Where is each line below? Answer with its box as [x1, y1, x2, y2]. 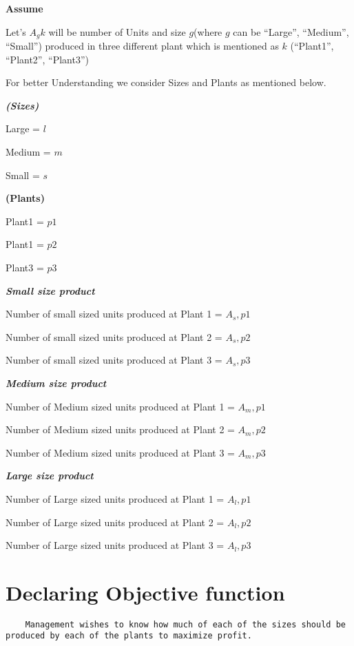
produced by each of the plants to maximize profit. [6, 631, 252, 641]
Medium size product [6, 375, 107, 390]
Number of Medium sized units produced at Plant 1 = [6, 399, 235, 413]
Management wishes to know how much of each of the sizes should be [25, 619, 346, 629]
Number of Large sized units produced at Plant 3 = [6, 538, 225, 552]
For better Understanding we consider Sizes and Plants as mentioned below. [6, 75, 326, 90]
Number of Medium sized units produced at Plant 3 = [6, 445, 235, 459]
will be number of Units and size [48, 24, 186, 39]
